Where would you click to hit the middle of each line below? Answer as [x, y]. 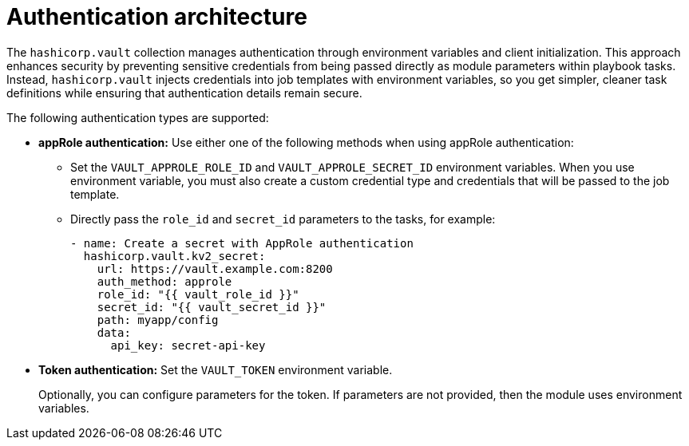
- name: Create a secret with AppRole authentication [242, 243]
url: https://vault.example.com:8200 [215, 268]
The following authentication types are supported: [138, 117]
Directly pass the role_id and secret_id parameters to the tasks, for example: [283, 219]
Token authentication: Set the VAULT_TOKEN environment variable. [216, 369]
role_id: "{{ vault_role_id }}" [198, 294]
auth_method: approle [164, 281]
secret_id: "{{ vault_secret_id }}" [212, 307]
